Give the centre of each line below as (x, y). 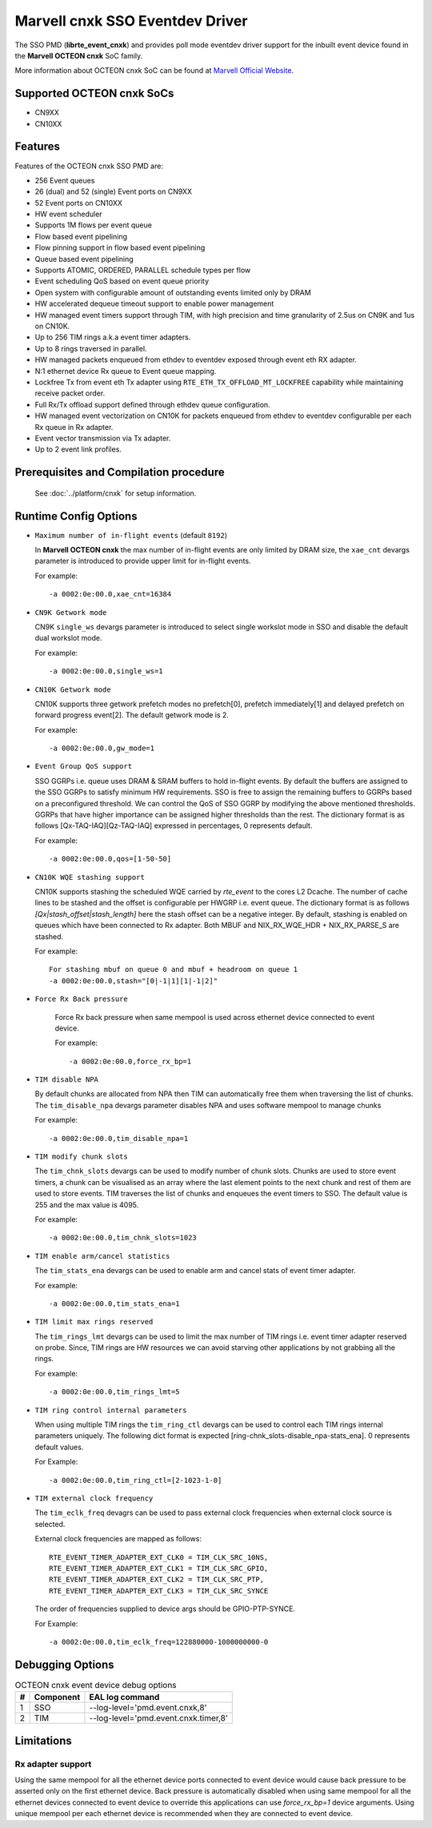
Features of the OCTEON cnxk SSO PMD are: (89, 166)
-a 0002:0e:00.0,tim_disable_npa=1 (119, 1138)
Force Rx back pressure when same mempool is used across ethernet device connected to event (215, 1017)
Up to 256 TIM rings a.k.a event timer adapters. (113, 337)
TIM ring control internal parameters (111, 1410)
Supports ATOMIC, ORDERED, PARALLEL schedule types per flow (143, 270)
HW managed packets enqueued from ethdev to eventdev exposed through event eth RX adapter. (196, 360)
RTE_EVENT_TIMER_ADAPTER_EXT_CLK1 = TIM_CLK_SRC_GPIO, (159, 1568)
